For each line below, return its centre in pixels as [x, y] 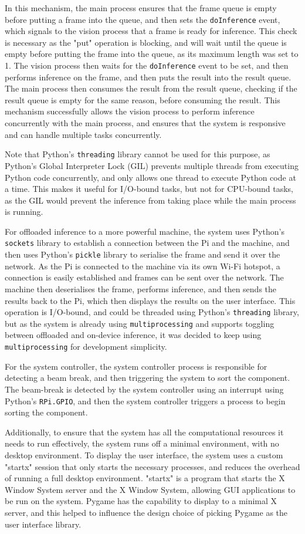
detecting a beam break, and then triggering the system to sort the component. [148, 378]
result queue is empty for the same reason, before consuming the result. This [143, 99]
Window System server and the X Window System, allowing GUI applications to [150, 489]
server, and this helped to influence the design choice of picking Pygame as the [146, 512]
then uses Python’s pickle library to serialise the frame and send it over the [143, 254]
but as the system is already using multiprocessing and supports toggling [140, 323]
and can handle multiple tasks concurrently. [83, 134]
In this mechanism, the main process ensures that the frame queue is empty [141, 8]
